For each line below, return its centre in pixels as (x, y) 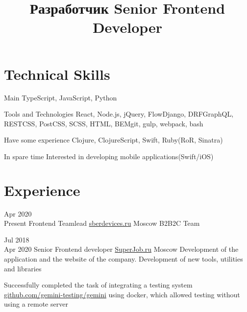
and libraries (23, 268)
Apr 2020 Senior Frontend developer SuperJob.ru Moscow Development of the (121, 249)
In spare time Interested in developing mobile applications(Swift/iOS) (109, 156)
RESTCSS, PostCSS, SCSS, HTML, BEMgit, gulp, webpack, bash (104, 123)
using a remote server (36, 304)
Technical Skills (57, 74)
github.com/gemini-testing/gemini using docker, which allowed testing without (122, 294)
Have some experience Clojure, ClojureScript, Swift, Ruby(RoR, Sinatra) (113, 140)
